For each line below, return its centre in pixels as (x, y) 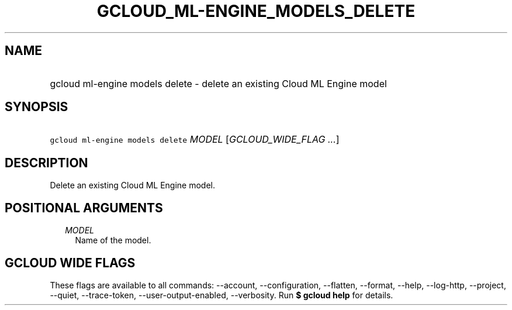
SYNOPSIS (37, 107)
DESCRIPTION (46, 163)
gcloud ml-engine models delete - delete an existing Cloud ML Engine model (218, 83)
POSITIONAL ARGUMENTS (84, 208)
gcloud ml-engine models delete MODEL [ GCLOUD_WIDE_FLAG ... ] (195, 139)
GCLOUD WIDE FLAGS (70, 263)
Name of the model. (113, 240)
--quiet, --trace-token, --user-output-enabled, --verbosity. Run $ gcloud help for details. (222, 295)
